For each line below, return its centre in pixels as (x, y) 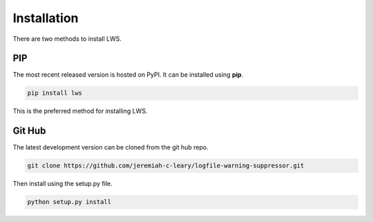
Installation (46, 18)
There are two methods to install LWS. (67, 39)
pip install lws (55, 93)
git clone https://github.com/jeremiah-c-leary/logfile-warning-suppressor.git (166, 166)
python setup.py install (69, 202)
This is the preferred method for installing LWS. (80, 111)
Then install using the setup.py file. (63, 184)
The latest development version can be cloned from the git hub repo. (111, 147)
